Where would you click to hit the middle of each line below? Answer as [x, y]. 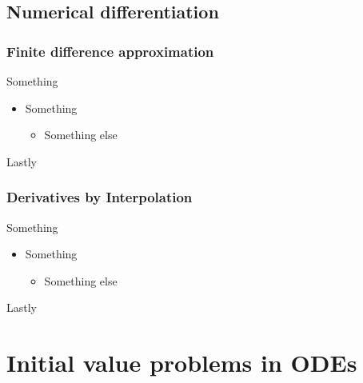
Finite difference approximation [110, 51]
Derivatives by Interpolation [100, 197]
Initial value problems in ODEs [182, 363]
